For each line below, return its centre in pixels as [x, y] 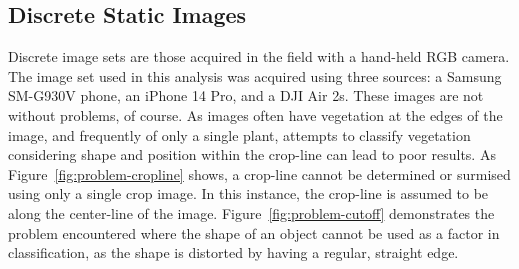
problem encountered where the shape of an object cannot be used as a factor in [254, 232]
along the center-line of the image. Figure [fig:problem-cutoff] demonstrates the [251, 212]
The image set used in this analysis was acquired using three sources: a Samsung [255, 75]
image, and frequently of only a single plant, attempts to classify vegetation [239, 134]
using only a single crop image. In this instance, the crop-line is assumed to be [248, 193]
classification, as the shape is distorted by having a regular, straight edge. [233, 252]
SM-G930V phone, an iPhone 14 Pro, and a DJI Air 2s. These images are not [246, 95]
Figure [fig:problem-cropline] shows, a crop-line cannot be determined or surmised [259, 173]
